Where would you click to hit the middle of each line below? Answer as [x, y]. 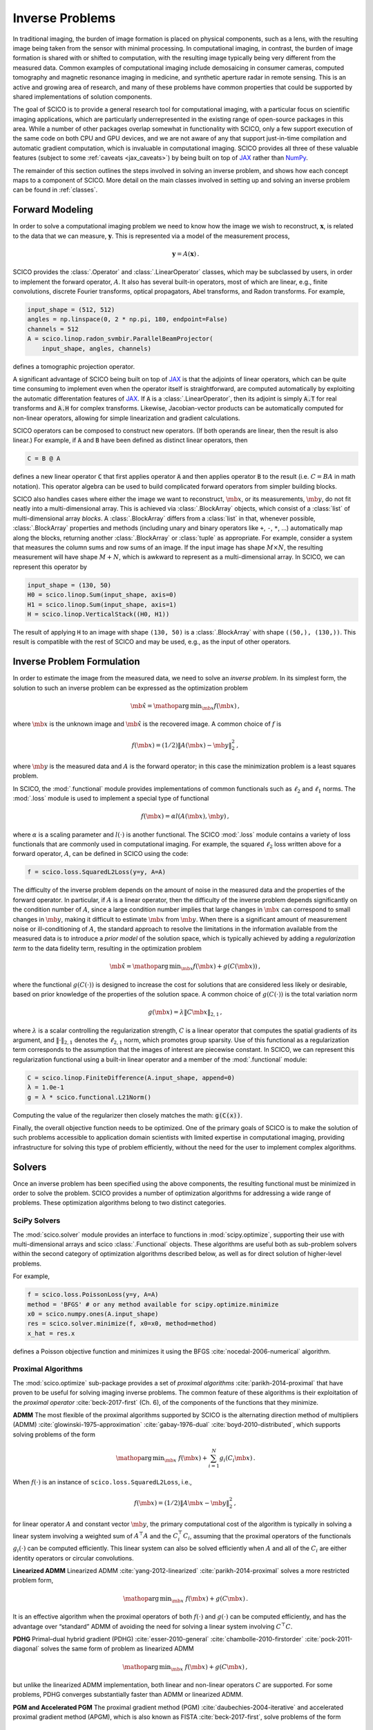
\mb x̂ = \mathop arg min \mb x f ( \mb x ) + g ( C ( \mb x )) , [185, 967]
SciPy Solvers [37, 1221]
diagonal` [26, 1649]
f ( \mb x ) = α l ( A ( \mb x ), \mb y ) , [185, 816]
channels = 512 [53, 329]
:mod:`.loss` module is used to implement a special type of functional [111, 799]
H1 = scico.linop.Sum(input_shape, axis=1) [102, 604]
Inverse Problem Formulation [76, 662]
